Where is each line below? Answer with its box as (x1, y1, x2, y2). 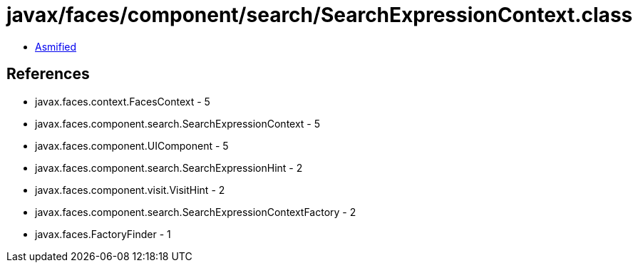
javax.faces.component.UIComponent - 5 (35, 139, 229, 152)
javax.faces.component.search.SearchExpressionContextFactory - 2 (35, 205, 356, 218)
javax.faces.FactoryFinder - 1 (35, 227, 171, 240)
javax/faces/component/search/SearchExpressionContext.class (6, 3, 633, 27)
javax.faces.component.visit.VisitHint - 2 (35, 183, 225, 196)
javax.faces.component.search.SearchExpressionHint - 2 (35, 161, 303, 174)
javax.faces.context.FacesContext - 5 (35, 95, 210, 108)
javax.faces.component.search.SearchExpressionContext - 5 (35, 117, 321, 130)
